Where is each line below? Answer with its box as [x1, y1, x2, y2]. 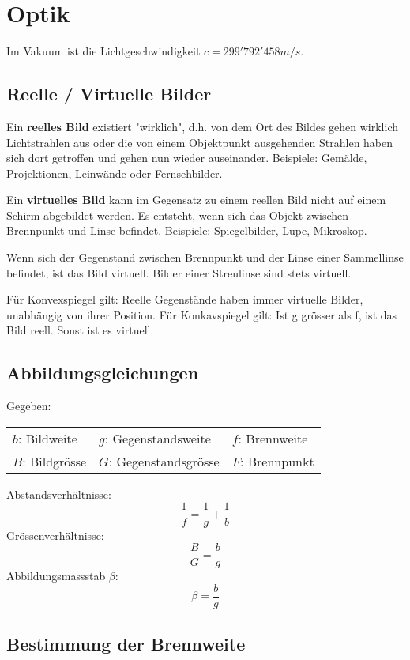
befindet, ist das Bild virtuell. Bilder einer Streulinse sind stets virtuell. [6, 264, 352, 281]
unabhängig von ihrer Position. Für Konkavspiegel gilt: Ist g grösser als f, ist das [6, 306, 397, 322]
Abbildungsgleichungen [6, 360, 199, 385]
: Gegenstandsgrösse [108, 451, 220, 470]
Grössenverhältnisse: [6, 526, 104, 543]
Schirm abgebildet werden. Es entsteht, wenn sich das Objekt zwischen [6, 206, 349, 223]
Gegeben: [6, 398, 51, 414]
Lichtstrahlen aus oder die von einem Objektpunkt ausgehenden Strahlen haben [6, 134, 393, 150]
